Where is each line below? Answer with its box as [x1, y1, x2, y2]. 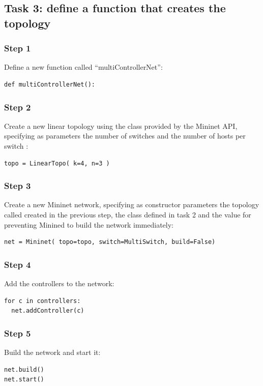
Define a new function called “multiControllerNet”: [4, 62, 163, 72]
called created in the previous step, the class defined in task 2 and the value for [4, 209, 251, 219]
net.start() [4, 376, 44, 383]
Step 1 [4, 42, 31, 54]
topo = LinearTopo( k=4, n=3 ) [4, 159, 110, 167]
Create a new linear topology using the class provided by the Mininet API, [4, 120, 238, 131]
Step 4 [4, 258, 31, 270]
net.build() [4, 366, 44, 373]
